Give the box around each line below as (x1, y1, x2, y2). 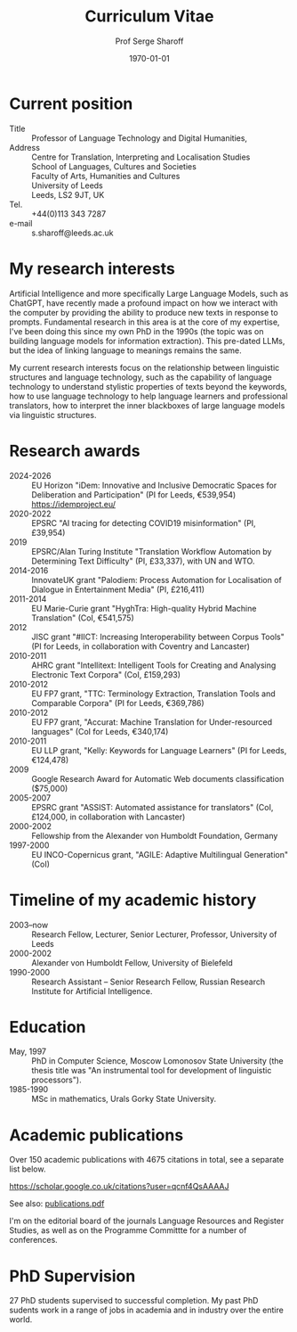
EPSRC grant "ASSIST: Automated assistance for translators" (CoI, (31, 802, 274, 812)
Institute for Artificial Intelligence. (31, 985, 153, 996)
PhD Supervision (9, 1266, 136, 1286)
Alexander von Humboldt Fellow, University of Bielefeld (31, 957, 233, 968)
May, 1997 (9, 1046, 47, 1057)
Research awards (9, 440, 140, 461)
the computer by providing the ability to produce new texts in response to (9, 307, 278, 317)
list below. (9, 1163, 46, 1174)
